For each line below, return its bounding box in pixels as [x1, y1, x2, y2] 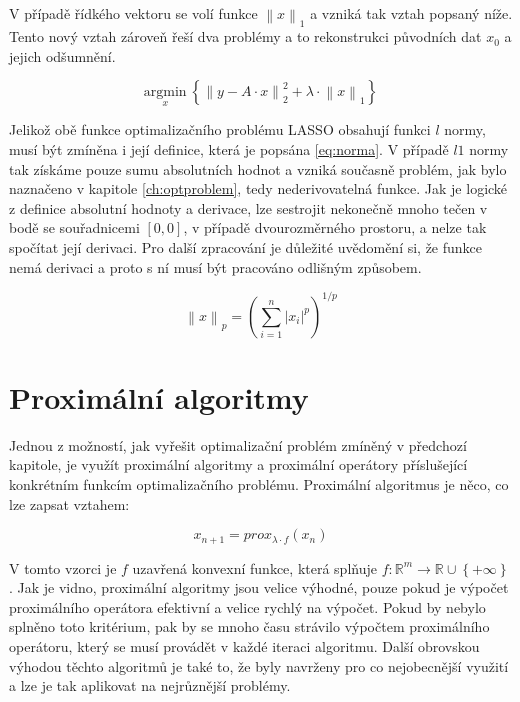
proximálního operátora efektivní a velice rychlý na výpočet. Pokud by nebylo [9, 596, 486, 617]
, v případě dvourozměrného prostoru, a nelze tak [183, 217, 487, 238]
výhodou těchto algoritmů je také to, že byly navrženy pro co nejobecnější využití [9, 655, 509, 676]
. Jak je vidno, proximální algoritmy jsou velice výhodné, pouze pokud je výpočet [9, 577, 509, 598]
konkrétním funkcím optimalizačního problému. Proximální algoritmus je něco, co [9, 474, 509, 495]
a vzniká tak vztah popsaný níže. [310, 3, 513, 23]
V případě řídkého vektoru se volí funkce [9, 3, 258, 23]
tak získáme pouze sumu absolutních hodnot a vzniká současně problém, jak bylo [9, 158, 507, 179]
